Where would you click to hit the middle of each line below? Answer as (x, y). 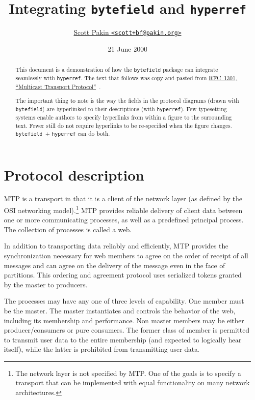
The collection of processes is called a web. (68, 229)
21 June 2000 (127, 48)
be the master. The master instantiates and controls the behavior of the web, (120, 310)
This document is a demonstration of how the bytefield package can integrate (117, 70)
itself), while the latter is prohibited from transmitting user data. (102, 349)
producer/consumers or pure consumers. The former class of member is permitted (127, 330)
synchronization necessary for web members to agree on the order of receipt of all (126, 255)
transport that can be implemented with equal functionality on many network (132, 383)
